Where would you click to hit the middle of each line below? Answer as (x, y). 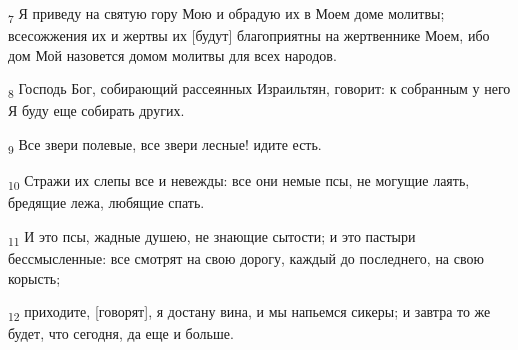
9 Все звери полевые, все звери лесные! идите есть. (165, 145)
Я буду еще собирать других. (96, 110)
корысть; (34, 277)
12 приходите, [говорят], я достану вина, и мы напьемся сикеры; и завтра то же (249, 312)
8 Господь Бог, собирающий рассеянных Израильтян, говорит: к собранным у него (259, 90)
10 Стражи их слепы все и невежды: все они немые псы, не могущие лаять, (239, 181)
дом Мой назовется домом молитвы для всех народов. (172, 54)
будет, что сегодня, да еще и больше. (121, 333)
